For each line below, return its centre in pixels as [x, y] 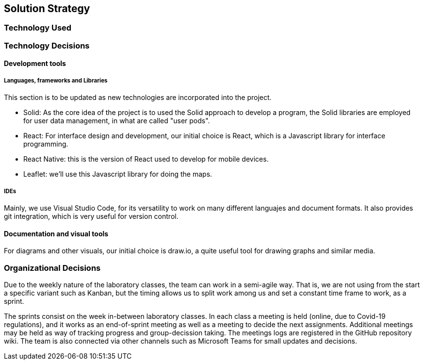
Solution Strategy [47, 8]
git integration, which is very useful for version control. [91, 216]
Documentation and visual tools [56, 233]
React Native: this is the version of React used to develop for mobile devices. [146, 159]
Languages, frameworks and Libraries [56, 80]
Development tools [35, 64]
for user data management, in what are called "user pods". [117, 121]
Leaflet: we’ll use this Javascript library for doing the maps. [118, 174]
